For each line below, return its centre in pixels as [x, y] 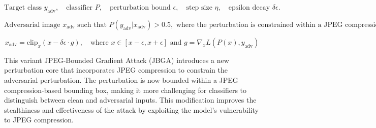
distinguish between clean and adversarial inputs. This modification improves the [130, 100]
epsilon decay [249, 8]
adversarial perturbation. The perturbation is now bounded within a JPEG [121, 79]
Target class [23, 8]
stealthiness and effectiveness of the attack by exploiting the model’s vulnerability [131, 109]
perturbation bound [140, 8]
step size [199, 8]
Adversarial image [32, 25]
